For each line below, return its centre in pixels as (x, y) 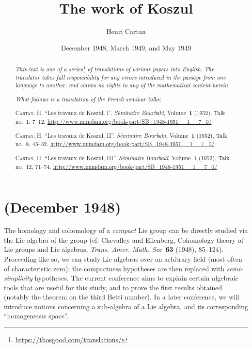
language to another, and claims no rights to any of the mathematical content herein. (122, 85)
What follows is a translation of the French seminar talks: (88, 99)
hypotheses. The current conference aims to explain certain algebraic (136, 278)
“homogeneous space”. (36, 316)
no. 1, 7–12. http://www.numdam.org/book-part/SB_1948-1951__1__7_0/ (113, 122)
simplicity (18, 278)
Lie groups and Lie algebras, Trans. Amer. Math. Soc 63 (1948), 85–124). (114, 249)
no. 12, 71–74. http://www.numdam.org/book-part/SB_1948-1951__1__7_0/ (116, 166)
